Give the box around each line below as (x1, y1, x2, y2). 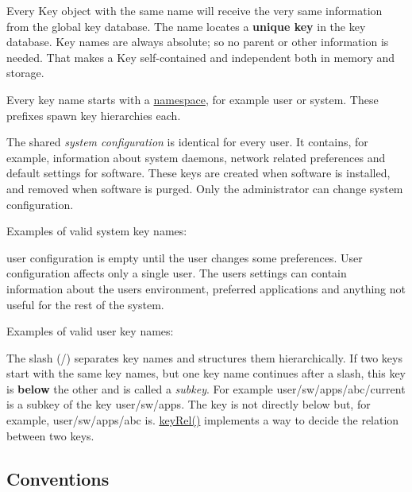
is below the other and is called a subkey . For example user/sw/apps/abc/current (6, 380, 406, 397)
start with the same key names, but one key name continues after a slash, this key (6, 365, 406, 382)
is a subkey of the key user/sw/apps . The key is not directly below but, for (6, 396, 371, 413)
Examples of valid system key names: (6, 223, 187, 239)
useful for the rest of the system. (6, 296, 164, 312)
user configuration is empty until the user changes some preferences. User (6, 249, 363, 265)
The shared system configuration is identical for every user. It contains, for (6, 134, 368, 150)
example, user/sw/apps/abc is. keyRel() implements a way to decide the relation (6, 412, 399, 428)
